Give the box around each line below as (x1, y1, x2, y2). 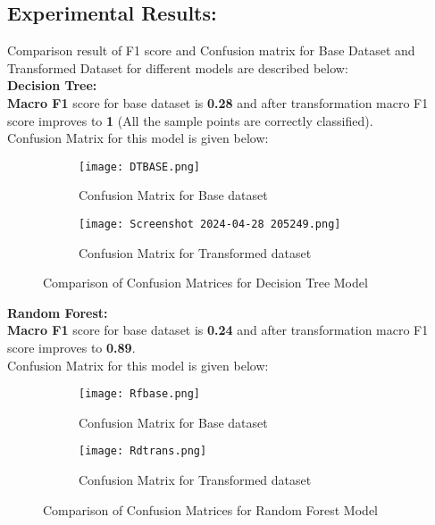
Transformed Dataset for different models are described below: (7, 58, 348, 77)
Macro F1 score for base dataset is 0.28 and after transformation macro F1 (7, 93, 429, 112)
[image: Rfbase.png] (79, 387, 201, 401)
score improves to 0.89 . (7, 338, 136, 357)
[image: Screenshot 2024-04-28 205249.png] (79, 218, 341, 231)
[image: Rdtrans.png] (79, 445, 207, 458)
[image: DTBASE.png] (79, 160, 201, 173)
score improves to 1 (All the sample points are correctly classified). (7, 111, 373, 129)
